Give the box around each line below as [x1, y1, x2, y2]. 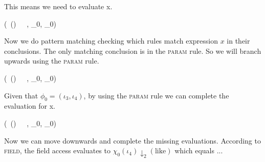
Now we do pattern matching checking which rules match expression [4, 35, 218, 46]
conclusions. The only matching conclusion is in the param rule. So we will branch [4, 45, 261, 56]
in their [227, 35, 250, 46]
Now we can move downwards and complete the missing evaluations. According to [4, 135, 261, 146]
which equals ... [174, 145, 223, 156]
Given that [4, 90, 38, 100]
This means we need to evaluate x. [4, 1, 113, 11]
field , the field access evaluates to [4, 145, 111, 156]
